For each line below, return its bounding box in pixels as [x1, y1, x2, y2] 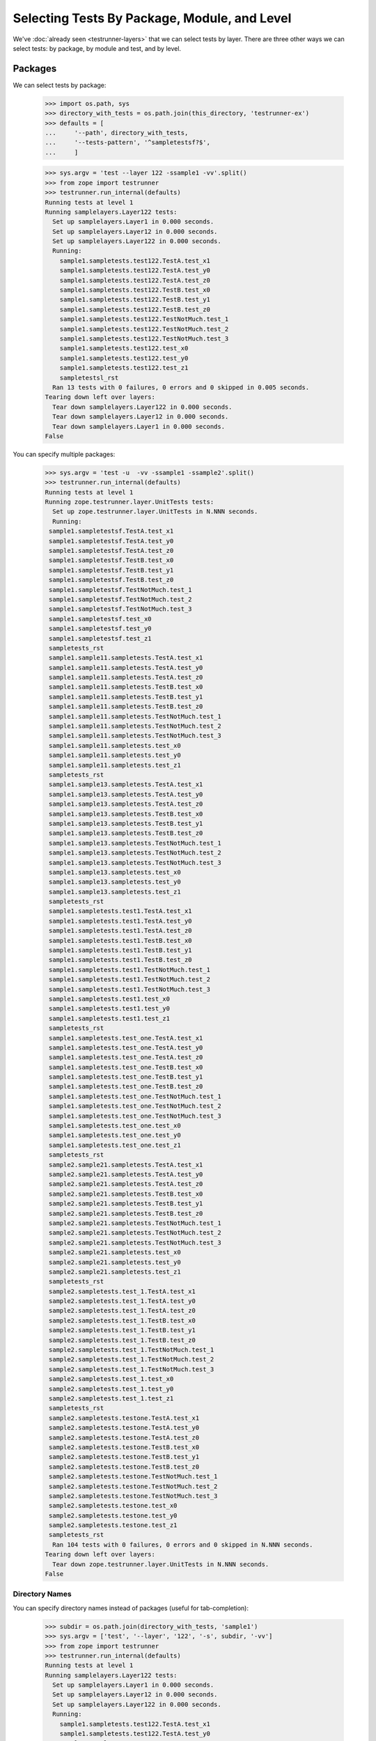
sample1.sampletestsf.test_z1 [49, 634, 152, 642]
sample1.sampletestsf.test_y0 [49, 625, 152, 633]
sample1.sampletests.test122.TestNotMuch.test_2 [59, 325, 229, 333]
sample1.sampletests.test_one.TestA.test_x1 [49, 1034, 203, 1042]
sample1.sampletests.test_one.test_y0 [49, 1132, 181, 1139]
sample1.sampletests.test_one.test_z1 [49, 1141, 181, 1149]
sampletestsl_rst [59, 373, 119, 382]
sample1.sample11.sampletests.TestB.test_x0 [49, 683, 203, 691]
